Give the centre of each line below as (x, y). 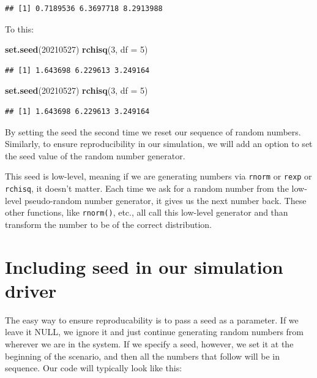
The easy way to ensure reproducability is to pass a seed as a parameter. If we (152, 319)
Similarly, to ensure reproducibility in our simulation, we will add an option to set (159, 144)
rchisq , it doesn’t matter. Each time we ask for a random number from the (147, 188)
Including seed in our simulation (144, 266)
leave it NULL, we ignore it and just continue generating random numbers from (155, 332)
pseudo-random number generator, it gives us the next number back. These (165, 200)
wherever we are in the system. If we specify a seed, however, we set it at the (149, 344)
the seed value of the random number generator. (95, 155)
